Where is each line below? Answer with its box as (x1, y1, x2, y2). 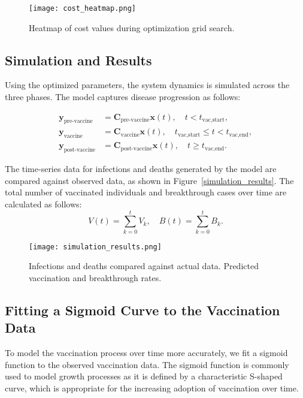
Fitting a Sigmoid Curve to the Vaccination (5, 300, 280, 319)
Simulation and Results (5, 50, 152, 69)
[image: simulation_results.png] (29, 242, 162, 251)
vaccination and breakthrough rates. (29, 271, 162, 284)
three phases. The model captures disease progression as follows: (5, 91, 241, 103)
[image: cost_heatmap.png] (29, 4, 136, 13)
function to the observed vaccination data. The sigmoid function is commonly (5, 358, 289, 370)
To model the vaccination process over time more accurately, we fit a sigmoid (5, 346, 288, 359)
